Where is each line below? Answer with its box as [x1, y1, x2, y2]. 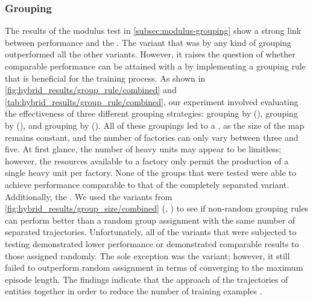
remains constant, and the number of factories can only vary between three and [5, 131, 299, 143]
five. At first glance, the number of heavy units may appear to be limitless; [5, 143, 282, 155]
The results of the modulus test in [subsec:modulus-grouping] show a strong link [5, 24, 302, 37]
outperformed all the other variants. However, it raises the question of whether [5, 48, 296, 60]
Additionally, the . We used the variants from [5, 190, 172, 202]
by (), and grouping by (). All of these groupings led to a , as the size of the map [5, 118, 305, 131]
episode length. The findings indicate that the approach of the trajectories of [5, 273, 288, 285]
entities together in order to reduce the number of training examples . [5, 285, 262, 297]
